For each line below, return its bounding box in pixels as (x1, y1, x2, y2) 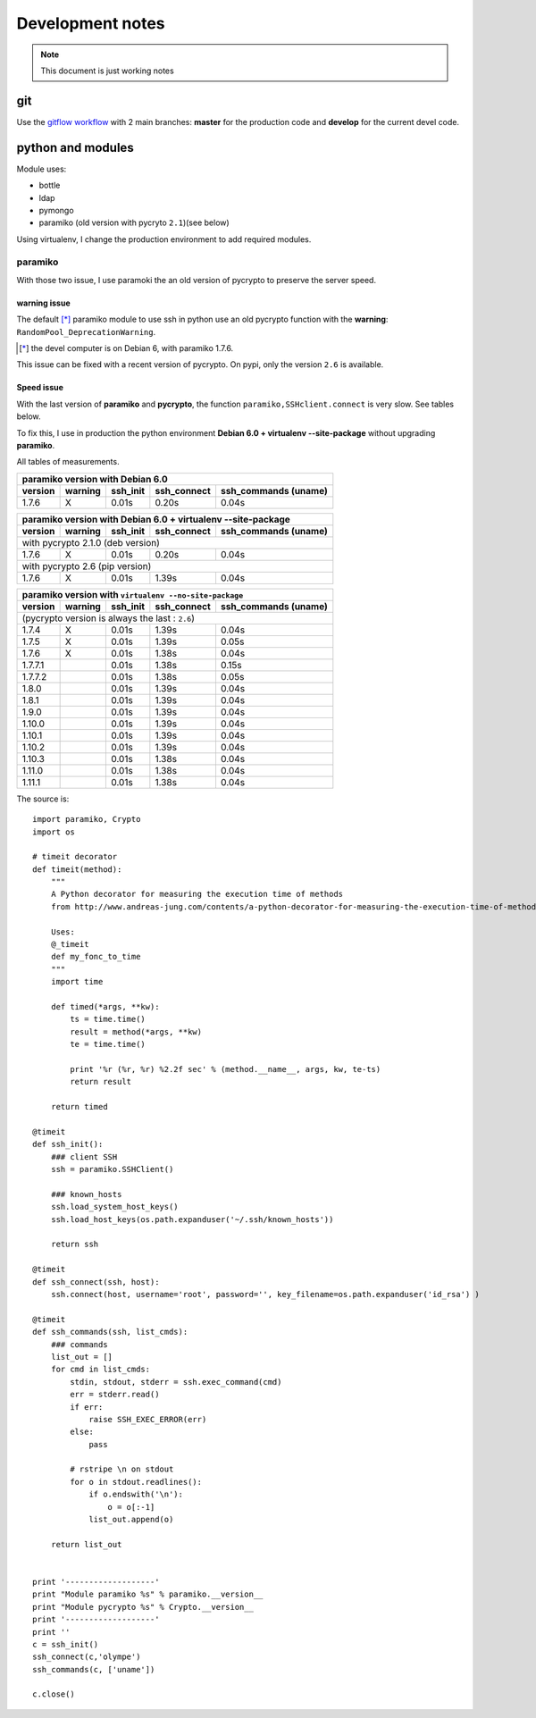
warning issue (16, 298, 71, 308)
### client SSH (50, 1152, 118, 1161)
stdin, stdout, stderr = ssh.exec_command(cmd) (70, 1377, 282, 1387)
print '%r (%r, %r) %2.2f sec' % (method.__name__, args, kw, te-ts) (70, 1064, 381, 1074)
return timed (50, 1102, 108, 1112)
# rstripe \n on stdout (70, 1464, 174, 1474)
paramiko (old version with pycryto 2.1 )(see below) (38, 217, 230, 228)
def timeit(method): (32, 864, 122, 875)
